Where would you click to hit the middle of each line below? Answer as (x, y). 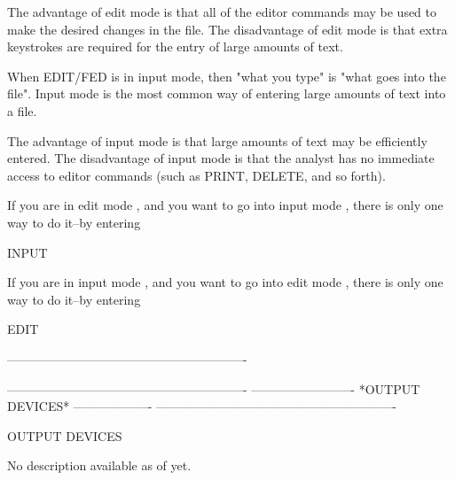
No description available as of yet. (99, 465)
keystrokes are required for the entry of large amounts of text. (175, 46)
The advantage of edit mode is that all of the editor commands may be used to (222, 12)
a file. (22, 110)
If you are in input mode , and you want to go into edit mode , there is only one (225, 282)
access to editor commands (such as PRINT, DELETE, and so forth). (196, 175)
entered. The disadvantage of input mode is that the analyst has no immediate (221, 158)
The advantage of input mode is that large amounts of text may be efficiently (217, 140)
